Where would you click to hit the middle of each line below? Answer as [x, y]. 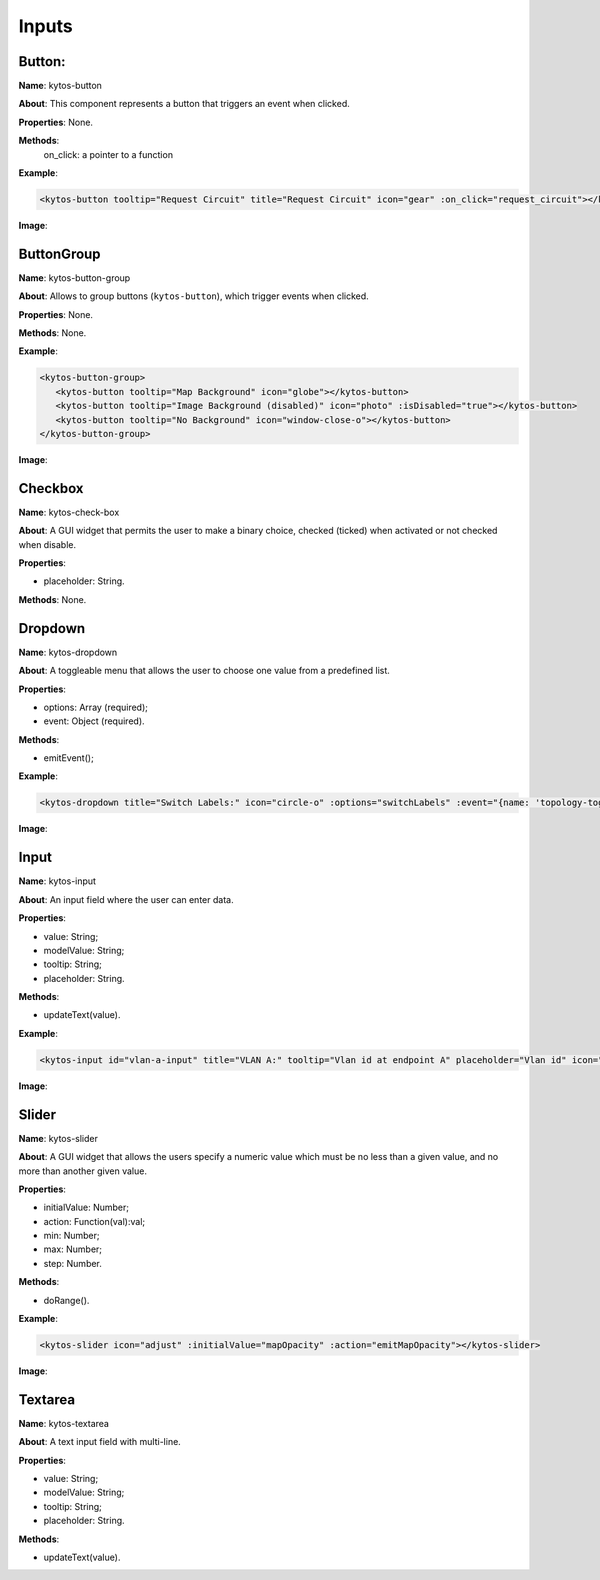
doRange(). [66, 1300]
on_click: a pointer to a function [108, 154]
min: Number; [71, 1236]
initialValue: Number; [86, 1207]
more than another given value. [82, 1171]
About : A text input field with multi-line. [100, 1442]
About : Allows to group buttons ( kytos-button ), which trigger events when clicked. [193, 296]
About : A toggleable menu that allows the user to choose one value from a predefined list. [204, 671]
